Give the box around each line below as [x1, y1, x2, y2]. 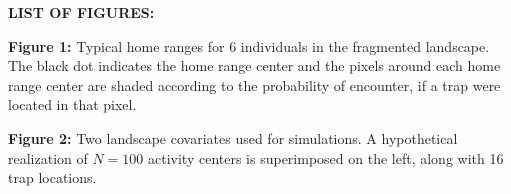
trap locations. [8, 167, 97, 188]
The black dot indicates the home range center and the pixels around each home [8, 55, 501, 76]
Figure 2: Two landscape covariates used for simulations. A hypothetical [8, 127, 458, 148]
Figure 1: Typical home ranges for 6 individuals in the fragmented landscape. [8, 35, 490, 56]
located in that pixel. [8, 94, 137, 115]
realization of [8, 147, 88, 168]
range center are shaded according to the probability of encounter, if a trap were [8, 74, 501, 95]
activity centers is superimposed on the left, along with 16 [148, 147, 504, 168]
